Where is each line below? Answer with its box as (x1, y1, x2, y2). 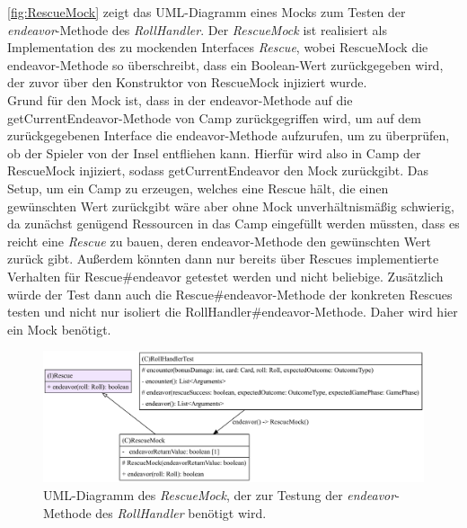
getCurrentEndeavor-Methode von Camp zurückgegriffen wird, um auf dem (7, 108, 421, 127)
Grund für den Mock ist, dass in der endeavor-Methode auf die (7, 90, 353, 109)
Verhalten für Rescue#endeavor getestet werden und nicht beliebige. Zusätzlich (7, 266, 444, 285)
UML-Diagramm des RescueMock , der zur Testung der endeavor (43, 486, 396, 505)
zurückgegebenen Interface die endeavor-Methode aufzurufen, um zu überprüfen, (7, 126, 450, 145)
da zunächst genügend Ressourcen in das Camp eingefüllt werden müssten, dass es (7, 214, 460, 233)
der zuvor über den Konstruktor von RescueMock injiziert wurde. (7, 73, 367, 92)
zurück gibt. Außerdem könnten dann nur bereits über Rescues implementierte (7, 249, 439, 268)
